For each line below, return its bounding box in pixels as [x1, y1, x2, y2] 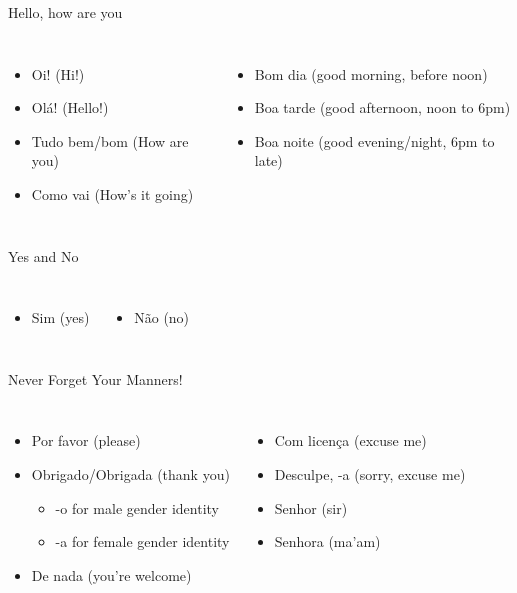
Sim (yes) [31, 307, 90, 328]
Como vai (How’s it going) [31, 183, 194, 204]
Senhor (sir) [274, 497, 348, 518]
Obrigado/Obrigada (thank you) [31, 463, 230, 484]
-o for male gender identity [55, 497, 220, 518]
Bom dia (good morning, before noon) [254, 63, 488, 84]
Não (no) [134, 307, 190, 328]
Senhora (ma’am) [274, 531, 381, 552]
